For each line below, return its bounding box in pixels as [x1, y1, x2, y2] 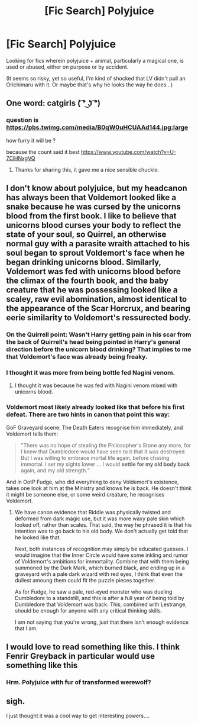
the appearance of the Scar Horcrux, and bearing [6, 304, 191, 314]
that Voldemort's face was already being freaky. [6, 352, 148, 360]
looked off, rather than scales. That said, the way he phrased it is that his [14, 521, 192, 528]
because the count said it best [6, 148, 80, 155]
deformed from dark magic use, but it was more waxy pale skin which [14, 515, 185, 522]
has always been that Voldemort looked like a [6, 192, 176, 202]
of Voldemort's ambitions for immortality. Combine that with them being [14, 558, 189, 565]
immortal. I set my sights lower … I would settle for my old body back [20, 460, 190, 468]
